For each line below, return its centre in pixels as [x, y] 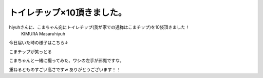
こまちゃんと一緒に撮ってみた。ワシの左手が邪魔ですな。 [66, 61]
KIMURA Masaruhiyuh [43, 33]
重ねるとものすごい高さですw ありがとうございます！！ [65, 69]
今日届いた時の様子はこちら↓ [38, 43]
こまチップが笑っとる [30, 51]
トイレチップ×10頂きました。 [68, 13]
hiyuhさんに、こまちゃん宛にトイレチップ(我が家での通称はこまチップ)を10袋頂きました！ [99, 27]
